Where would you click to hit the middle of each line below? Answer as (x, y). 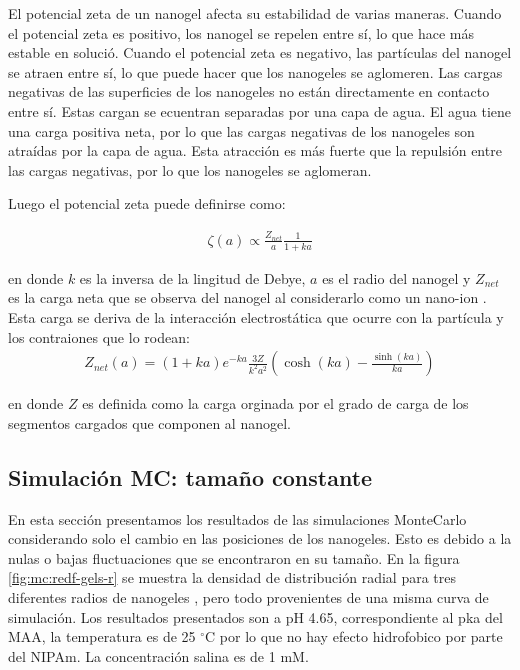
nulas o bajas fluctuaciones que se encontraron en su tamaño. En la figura (234, 557)
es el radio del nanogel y (396, 277)
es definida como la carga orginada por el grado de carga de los (275, 403)
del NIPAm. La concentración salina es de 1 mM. (158, 655)
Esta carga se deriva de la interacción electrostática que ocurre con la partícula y (256, 316)
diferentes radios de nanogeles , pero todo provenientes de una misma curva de (248, 596)
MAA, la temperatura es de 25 (102, 636)
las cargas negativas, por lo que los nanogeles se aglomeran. (190, 169)
